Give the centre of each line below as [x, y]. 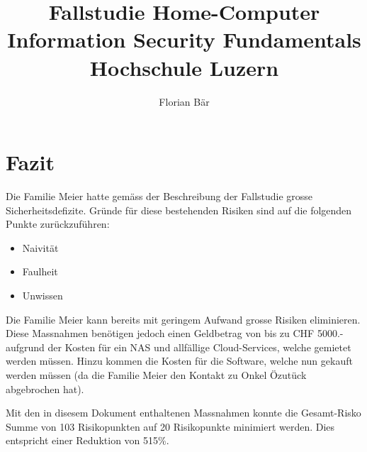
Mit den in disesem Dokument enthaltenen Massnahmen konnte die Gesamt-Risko [183, 413]
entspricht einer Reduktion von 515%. [87, 440]
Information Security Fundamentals [184, 39]
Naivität [40, 247]
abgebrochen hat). [45, 388]
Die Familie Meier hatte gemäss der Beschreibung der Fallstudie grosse [159, 196]
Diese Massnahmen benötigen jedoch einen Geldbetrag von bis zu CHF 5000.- [175, 333]
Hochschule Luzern [184, 67]
